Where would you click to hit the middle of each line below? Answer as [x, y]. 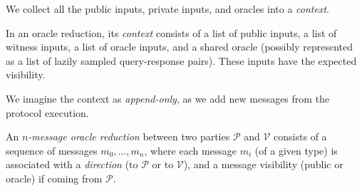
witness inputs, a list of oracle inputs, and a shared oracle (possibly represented [180, 47]
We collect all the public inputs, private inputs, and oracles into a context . [167, 9]
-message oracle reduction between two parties [129, 136]
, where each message [191, 150]
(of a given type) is [296, 150]
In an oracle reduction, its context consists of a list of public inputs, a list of [171, 32]
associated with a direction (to [72, 164]
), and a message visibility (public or [263, 164]
